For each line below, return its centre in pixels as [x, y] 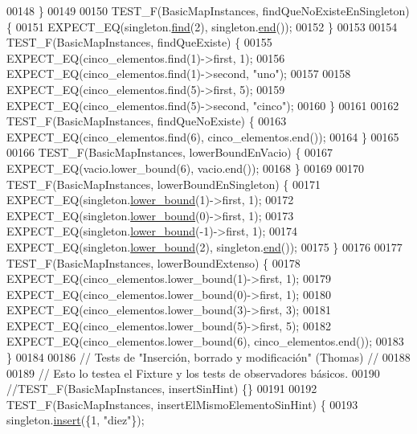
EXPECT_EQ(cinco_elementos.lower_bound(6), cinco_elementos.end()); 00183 [205, 341]
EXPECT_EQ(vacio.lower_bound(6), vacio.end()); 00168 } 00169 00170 [185, 168]
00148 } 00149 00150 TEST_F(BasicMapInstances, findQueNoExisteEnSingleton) [208, 10]
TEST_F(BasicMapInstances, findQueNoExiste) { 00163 [147, 121]
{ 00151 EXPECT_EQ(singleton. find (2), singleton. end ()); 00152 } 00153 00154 [202, 26]
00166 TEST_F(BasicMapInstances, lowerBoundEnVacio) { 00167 [170, 152]
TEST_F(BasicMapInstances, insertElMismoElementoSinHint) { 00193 [182, 404]
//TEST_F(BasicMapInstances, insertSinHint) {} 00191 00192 [162, 389]
